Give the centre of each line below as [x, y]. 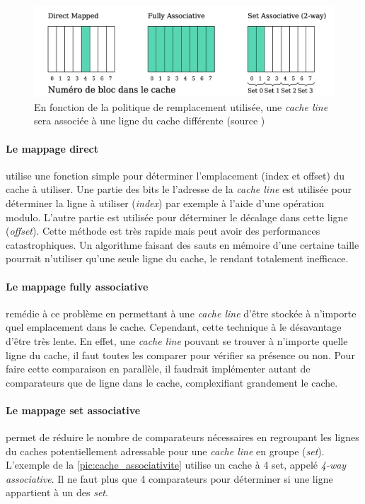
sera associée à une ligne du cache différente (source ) [150, 121]
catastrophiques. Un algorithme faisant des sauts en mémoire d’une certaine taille [182, 244]
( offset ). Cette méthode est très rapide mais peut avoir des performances [163, 231]
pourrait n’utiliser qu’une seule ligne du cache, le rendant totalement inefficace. [177, 258]
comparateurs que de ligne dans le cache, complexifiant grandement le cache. [172, 382]
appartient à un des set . [57, 492]
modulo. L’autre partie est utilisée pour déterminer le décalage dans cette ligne [177, 217]
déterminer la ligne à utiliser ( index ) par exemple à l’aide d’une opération [165, 203]
